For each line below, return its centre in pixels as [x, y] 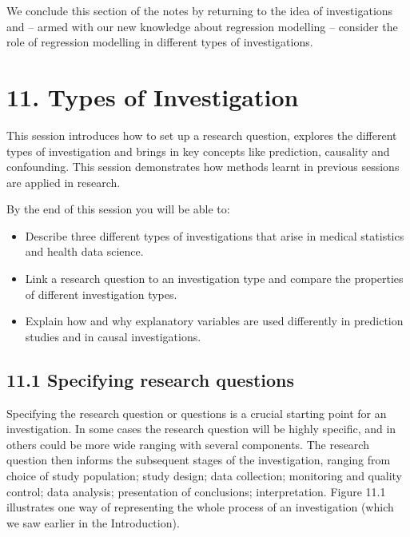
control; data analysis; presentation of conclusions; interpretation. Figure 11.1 [196, 491]
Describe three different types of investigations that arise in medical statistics [215, 235]
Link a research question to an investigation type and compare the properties [214, 278]
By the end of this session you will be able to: [118, 209]
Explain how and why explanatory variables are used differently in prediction [214, 321]
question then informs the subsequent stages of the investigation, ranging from [199, 460]
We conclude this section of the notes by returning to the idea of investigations [200, 10]
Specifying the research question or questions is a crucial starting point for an [197, 413]
